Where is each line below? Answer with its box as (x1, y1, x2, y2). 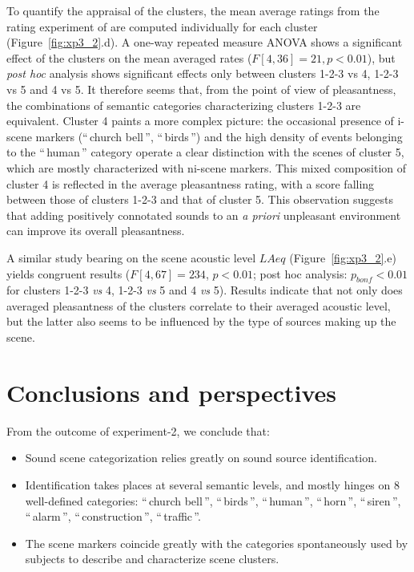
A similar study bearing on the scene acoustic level (6, 249, 256, 266)
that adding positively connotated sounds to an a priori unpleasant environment (6, 206, 401, 223)
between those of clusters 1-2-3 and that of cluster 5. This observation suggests (6, 191, 393, 208)
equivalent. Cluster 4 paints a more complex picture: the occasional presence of (6, 112, 394, 129)
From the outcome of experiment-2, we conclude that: (6, 422, 270, 439)
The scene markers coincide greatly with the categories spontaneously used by (25, 534, 408, 551)
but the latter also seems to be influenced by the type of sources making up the (6, 313, 396, 330)
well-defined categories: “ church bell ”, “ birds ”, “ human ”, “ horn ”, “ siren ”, (25, 492, 401, 509)
